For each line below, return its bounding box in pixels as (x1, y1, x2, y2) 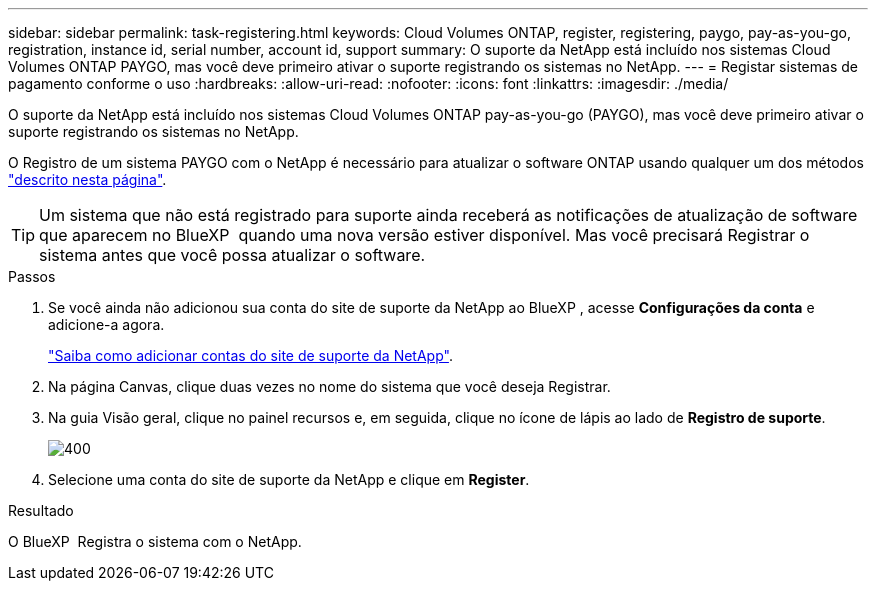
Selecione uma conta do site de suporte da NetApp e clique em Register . (48, 471, 530, 488)
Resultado (8, 502, 74, 519)
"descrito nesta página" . (8, 171, 167, 188)
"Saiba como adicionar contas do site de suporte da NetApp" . (48, 347, 453, 364)
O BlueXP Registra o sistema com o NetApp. (8, 533, 302, 550)
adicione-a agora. (48, 316, 165, 333)
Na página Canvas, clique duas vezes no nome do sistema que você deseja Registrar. (48, 378, 611, 395)
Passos (8, 268, 56, 285)
